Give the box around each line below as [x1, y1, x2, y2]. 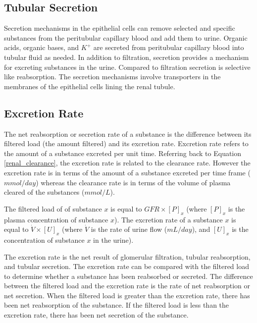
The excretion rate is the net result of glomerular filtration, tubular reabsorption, [4, 251, 251, 262]
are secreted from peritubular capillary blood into [93, 42, 244, 53]
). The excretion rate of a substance [114, 214, 223, 224]
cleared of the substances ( [4, 187, 85, 197]
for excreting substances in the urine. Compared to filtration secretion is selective [4, 61, 251, 72]
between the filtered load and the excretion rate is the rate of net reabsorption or [4, 280, 251, 291]
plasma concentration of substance [4, 214, 108, 224]
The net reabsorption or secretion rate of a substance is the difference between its [4, 128, 252, 139]
